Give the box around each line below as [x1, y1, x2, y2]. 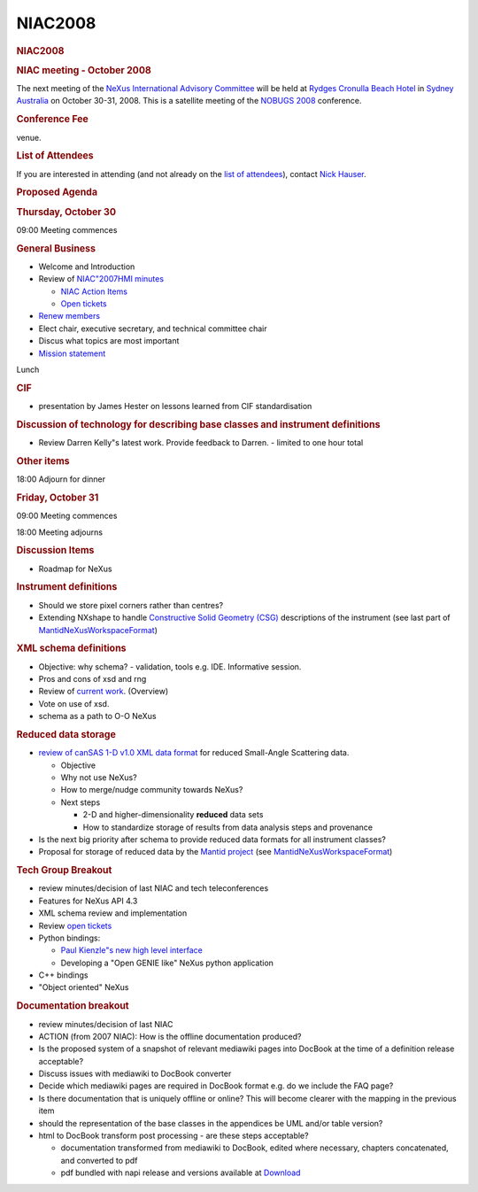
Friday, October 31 [16, 492, 99, 504]
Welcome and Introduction [38, 261, 135, 272]
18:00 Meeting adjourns [16, 527, 104, 538]
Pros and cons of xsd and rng [38, 673, 147, 684]
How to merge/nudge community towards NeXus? [60, 785, 243, 795]
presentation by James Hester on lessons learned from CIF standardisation [38, 401, 312, 412]
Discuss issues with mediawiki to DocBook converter [38, 1068, 232, 1080]
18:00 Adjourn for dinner [16, 474, 106, 484]
